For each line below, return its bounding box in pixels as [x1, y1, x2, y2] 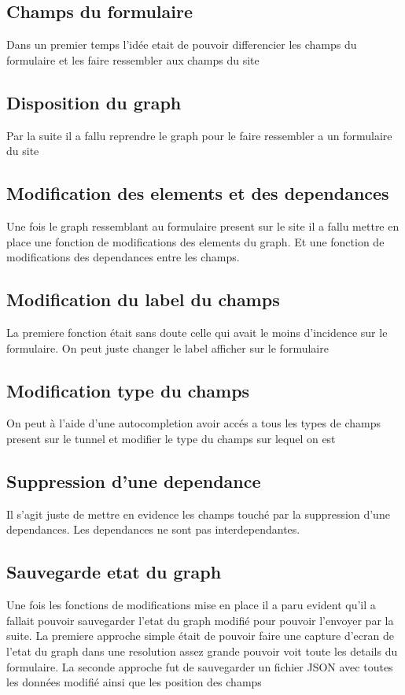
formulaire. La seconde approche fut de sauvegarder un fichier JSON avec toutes [6, 658, 393, 675]
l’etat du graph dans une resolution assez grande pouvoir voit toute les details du [6, 642, 398, 659]
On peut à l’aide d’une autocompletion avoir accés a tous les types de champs [6, 415, 381, 431]
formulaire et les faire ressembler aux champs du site [6, 51, 260, 68]
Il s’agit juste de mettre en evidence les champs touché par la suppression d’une [6, 505, 390, 522]
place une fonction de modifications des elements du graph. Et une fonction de [6, 233, 385, 250]
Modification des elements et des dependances [6, 181, 389, 205]
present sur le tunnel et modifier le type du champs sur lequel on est [6, 430, 336, 446]
